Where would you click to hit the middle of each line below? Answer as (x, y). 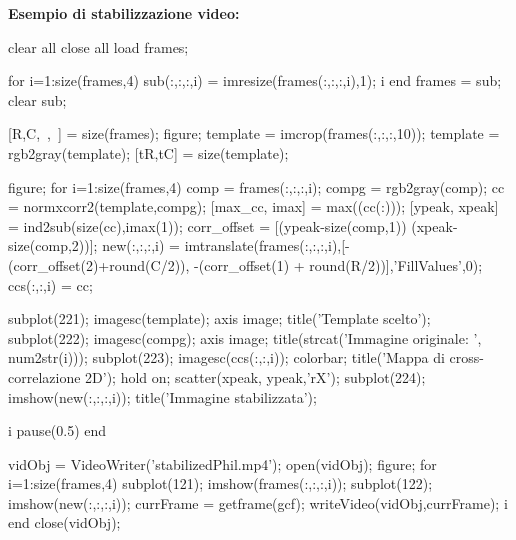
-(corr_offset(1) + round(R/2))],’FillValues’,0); (338, 264)
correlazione (44, 376)
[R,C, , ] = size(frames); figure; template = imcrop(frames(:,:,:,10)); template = (254, 133)
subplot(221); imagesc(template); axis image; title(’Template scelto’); (219, 318)
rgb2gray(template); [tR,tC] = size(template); (148, 152)
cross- (466, 357)
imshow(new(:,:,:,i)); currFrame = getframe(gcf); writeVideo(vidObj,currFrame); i (258, 502)
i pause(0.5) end (57, 430)
